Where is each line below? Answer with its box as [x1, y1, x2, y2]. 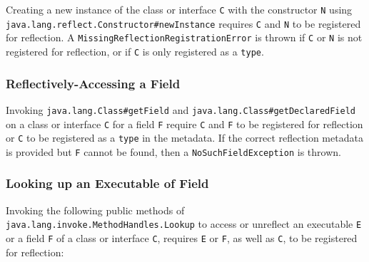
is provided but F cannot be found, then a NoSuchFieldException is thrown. [6, 144, 341, 159]
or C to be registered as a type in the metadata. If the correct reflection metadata [6, 130, 363, 145]
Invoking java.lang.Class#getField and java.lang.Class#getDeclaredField [6, 102, 355, 117]
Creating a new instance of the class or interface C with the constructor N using [6, 2, 353, 16]
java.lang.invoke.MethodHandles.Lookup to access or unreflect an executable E [6, 216, 362, 231]
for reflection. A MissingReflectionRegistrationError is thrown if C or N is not [6, 30, 363, 45]
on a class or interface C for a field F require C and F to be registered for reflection [6, 116, 363, 131]
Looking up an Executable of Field [6, 174, 209, 192]
